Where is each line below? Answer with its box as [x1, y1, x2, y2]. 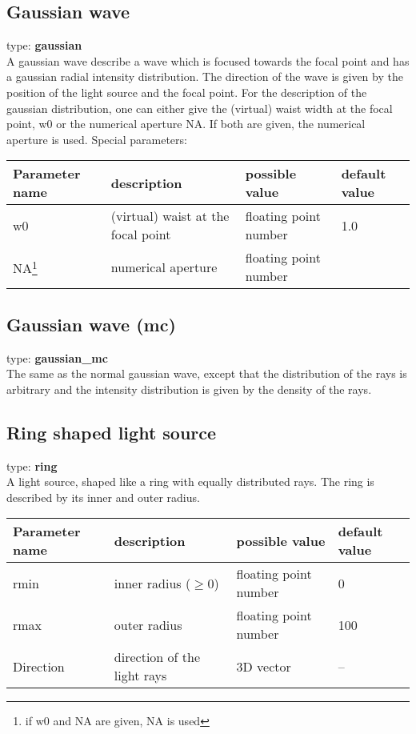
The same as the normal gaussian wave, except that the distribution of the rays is [6, 365, 407, 382]
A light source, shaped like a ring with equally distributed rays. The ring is [6, 473, 374, 490]
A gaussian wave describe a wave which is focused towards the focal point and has [6, 52, 410, 69]
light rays [114, 666, 167, 685]
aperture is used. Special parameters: [6, 130, 187, 147]
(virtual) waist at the [110, 207, 230, 226]
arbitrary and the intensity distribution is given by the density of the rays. [6, 380, 372, 397]
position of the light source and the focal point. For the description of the [6, 83, 367, 100]
